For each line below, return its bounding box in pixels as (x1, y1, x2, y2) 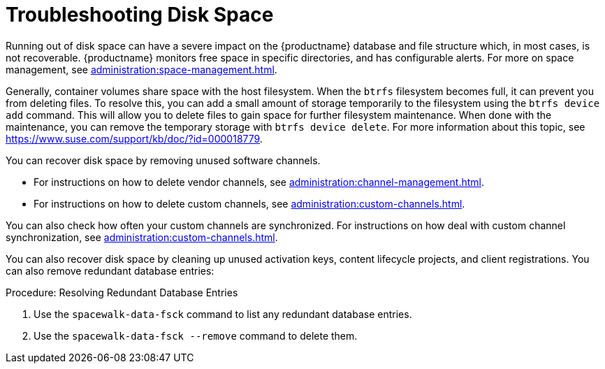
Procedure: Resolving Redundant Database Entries (6, 286, 238, 298)
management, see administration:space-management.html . (6, 63, 277, 75)
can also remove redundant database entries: (6, 264, 214, 277)
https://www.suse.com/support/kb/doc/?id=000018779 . (6, 132, 263, 145)
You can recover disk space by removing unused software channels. (6, 154, 321, 166)
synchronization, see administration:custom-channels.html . (6, 231, 278, 243)
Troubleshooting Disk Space (6, 3, 274, 27)
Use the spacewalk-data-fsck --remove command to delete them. (34, 329, 358, 342)
